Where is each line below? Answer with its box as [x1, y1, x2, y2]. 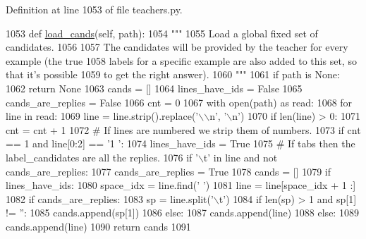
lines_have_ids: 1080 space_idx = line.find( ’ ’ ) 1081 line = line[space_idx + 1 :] [6, 178, 356, 192]
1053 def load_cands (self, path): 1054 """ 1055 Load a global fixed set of [6, 25, 318, 40]
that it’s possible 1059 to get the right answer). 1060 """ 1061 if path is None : [6, 67, 340, 82]
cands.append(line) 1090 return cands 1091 [6, 219, 191, 233]
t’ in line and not [203, 149, 278, 164]
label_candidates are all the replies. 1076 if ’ [6, 149, 198, 164]
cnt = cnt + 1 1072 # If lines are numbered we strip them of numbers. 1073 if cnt [6, 122, 361, 137]
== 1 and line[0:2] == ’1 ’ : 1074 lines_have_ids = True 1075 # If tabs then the [6, 136, 355, 151]
